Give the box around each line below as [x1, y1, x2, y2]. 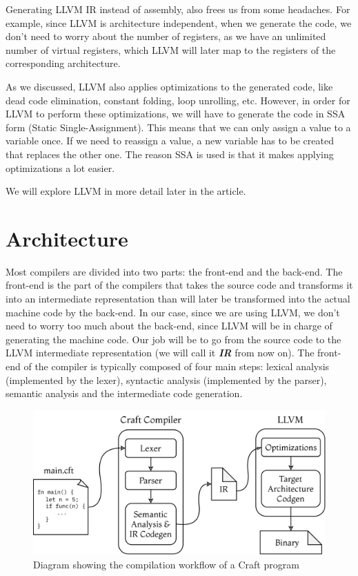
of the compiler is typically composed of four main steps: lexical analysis [23, 359, 330, 373]
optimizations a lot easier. [6, 160, 115, 175]
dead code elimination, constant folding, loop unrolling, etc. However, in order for [6, 93, 350, 107]
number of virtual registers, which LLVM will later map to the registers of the [6, 42, 336, 57]
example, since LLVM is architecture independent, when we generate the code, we [6, 15, 352, 30]
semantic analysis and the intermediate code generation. [6, 386, 243, 401]
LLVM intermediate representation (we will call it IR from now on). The [6, 345, 315, 360]
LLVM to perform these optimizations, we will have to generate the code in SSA [6, 106, 346, 121]
